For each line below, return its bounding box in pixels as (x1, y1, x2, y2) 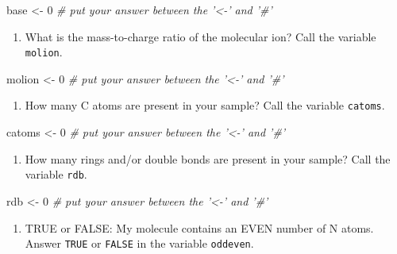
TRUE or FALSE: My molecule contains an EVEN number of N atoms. (25, 219, 374, 236)
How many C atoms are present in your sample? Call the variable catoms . (25, 97, 385, 114)
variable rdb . (25, 166, 87, 183)
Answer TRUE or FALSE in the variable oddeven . (25, 235, 254, 252)
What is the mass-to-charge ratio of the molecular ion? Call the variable (25, 28, 376, 44)
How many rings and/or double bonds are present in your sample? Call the (25, 150, 391, 167)
